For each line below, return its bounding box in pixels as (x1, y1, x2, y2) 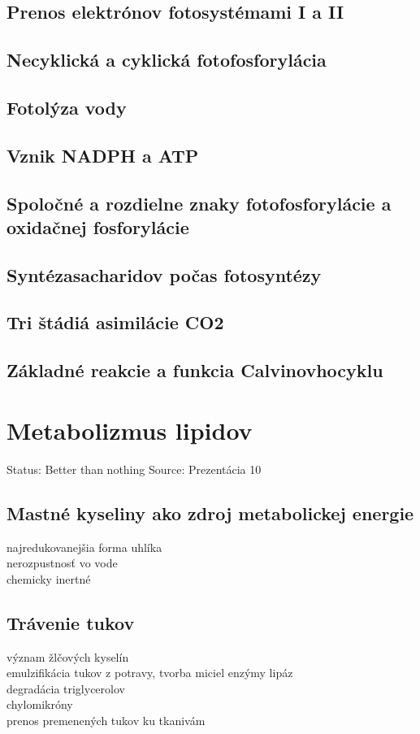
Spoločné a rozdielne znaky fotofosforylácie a (6, 190, 392, 215)
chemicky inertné (6, 570, 91, 587)
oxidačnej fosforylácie (6, 214, 189, 239)
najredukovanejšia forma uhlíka (6, 538, 162, 555)
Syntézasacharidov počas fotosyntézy (6, 262, 322, 287)
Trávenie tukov (6, 610, 135, 635)
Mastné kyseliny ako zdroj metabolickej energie (6, 500, 414, 525)
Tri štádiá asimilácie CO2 (6, 310, 224, 335)
